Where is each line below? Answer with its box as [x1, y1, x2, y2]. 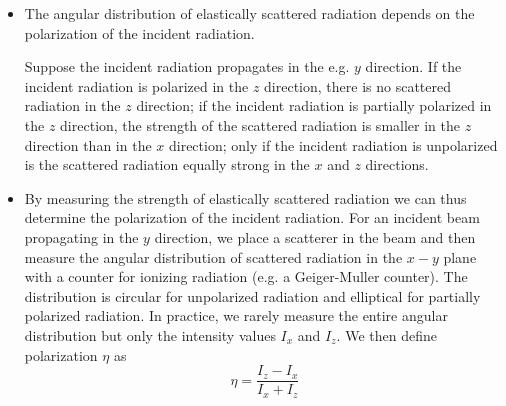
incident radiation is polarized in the [24, 75, 249, 96]
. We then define [336, 324, 437, 345]
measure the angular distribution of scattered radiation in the [24, 246, 403, 267]
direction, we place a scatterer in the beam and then [154, 226, 476, 247]
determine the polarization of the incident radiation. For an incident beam [24, 207, 480, 228]
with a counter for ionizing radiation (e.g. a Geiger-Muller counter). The [24, 266, 468, 287]
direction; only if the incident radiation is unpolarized [168, 134, 498, 155]
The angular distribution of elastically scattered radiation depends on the [24, 3, 475, 23]
